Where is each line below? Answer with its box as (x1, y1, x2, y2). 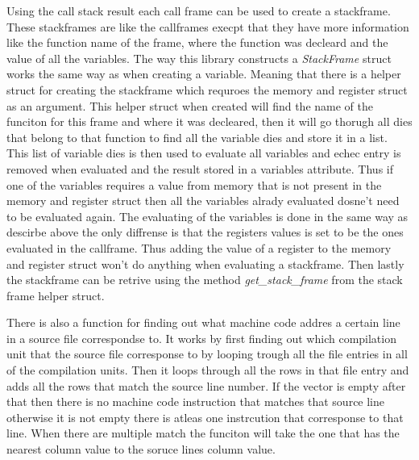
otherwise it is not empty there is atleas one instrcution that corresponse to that (6, 408, 404, 425)
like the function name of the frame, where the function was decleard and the (6, 34, 388, 51)
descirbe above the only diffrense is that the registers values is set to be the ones (6, 224, 404, 240)
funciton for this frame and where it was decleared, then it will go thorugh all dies (6, 113, 413, 130)
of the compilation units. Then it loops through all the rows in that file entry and (6, 362, 409, 378)
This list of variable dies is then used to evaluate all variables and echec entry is (6, 144, 401, 161)
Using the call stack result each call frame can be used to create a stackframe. (6, 2, 391, 19)
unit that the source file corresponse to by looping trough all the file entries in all (6, 345, 408, 362)
